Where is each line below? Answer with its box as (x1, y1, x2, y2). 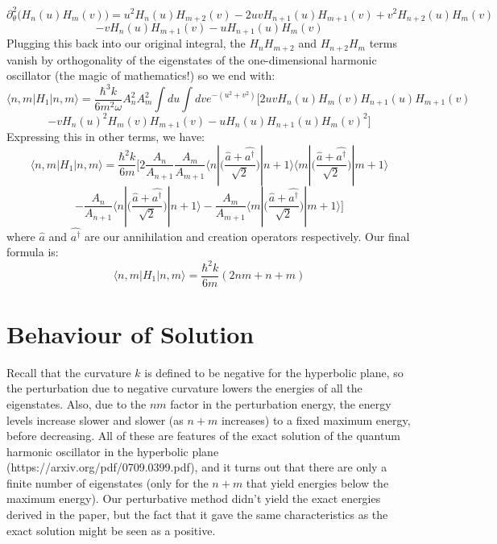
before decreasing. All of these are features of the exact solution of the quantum (6, 427, 400, 444)
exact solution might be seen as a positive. (6, 521, 216, 538)
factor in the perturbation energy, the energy (170, 395, 391, 412)
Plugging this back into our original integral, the (6, 35, 246, 52)
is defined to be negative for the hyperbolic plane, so (144, 363, 404, 380)
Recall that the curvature (6, 363, 131, 380)
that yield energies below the (246, 474, 389, 491)
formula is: (6, 243, 59, 260)
